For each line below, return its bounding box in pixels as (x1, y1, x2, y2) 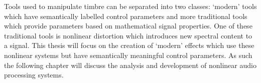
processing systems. (4, 69, 64, 80)
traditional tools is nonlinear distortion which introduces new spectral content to (4, 30, 252, 40)
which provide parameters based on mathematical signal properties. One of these (4, 20, 252, 31)
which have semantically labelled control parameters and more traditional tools (4, 10, 247, 21)
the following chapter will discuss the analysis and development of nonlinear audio (4, 59, 256, 70)
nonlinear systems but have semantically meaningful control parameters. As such (4, 49, 252, 60)
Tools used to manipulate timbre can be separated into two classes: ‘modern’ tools (4, 1, 257, 11)
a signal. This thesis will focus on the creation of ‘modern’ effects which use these (4, 40, 254, 50)
